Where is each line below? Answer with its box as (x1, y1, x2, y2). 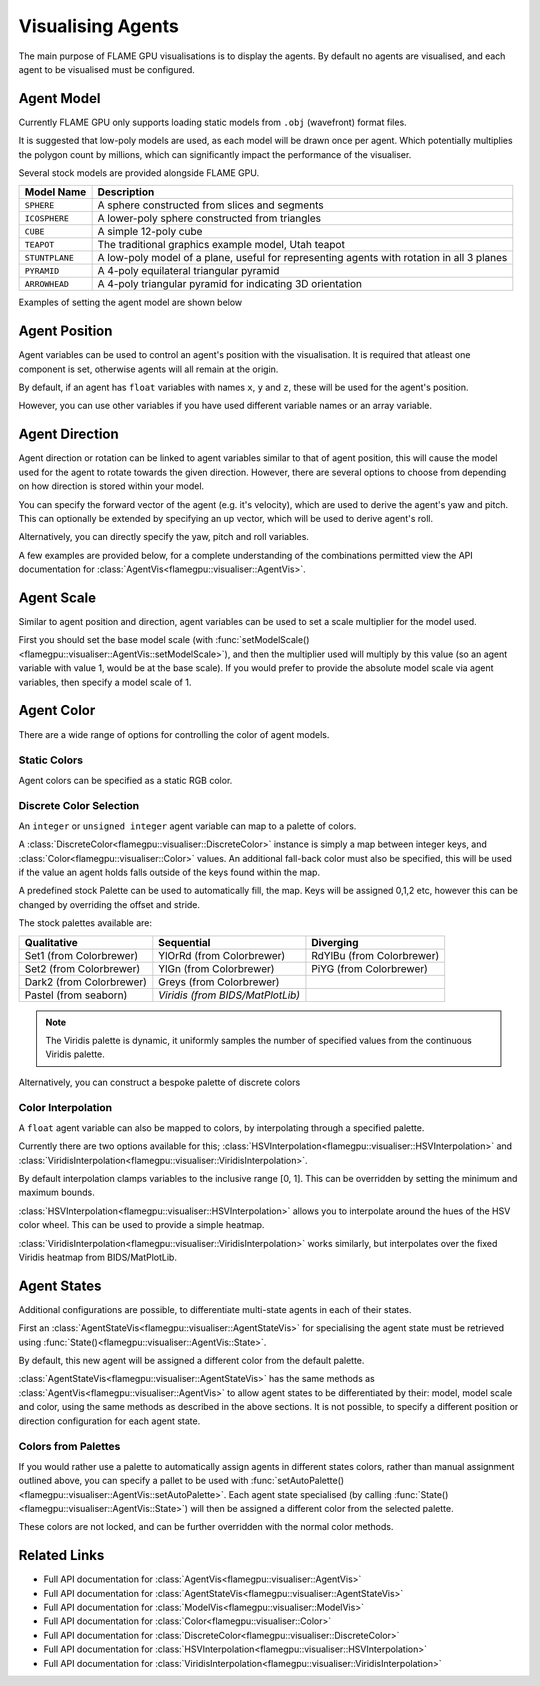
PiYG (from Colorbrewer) (311, 961, 429, 975)
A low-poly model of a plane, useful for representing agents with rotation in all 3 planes (97, 251, 508, 265)
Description (97, 185, 155, 199)
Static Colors (18, 753, 84, 767)
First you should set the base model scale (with (18, 634, 214, 646)
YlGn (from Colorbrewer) (158, 961, 275, 975)
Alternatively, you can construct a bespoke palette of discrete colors (18, 1076, 301, 1088)
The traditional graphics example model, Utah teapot (97, 238, 345, 252)
